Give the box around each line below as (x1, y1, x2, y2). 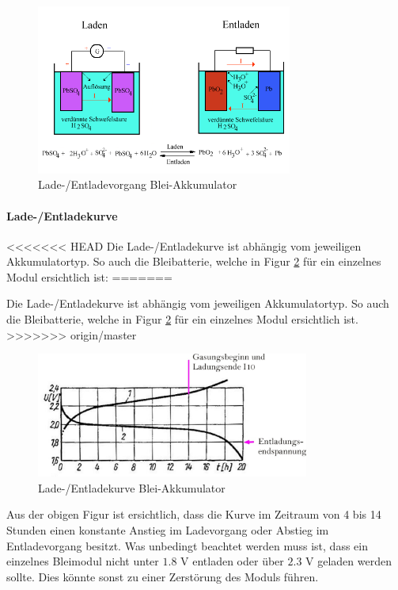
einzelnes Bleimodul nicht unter (6, 553, 159, 569)
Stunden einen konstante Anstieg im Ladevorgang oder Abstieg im (6, 522, 329, 538)
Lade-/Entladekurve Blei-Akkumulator (38, 479, 226, 496)
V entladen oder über (180, 553, 284, 569)
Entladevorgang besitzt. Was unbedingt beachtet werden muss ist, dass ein (6, 537, 368, 554)
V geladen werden (305, 553, 392, 569)
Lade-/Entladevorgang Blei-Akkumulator (38, 176, 237, 193)
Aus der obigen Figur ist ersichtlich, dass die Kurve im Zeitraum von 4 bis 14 (6, 506, 381, 523)
